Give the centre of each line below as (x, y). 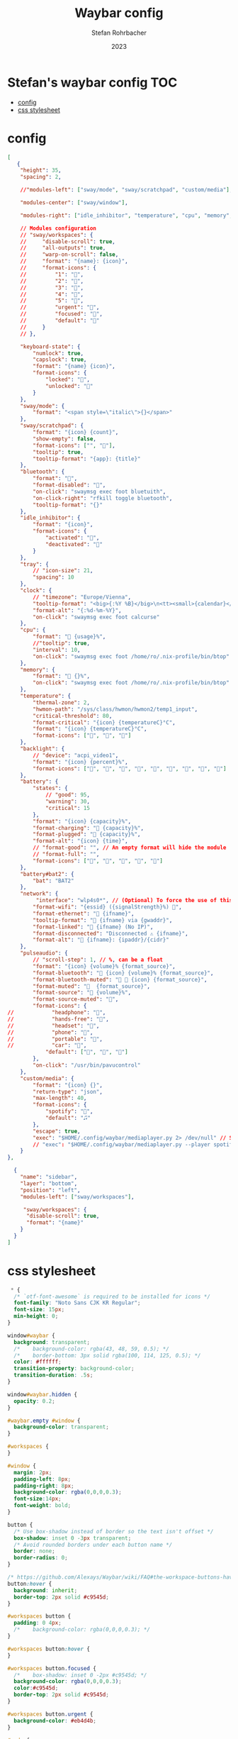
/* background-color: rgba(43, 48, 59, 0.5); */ (92, 1349)
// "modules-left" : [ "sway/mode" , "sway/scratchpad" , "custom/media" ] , (126, 190)
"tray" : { (35, 564)
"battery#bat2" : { (47, 874)
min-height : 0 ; (36, 1316)
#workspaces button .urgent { (50, 1714)
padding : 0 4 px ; (38, 1623)
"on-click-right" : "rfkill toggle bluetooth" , (103, 498)
